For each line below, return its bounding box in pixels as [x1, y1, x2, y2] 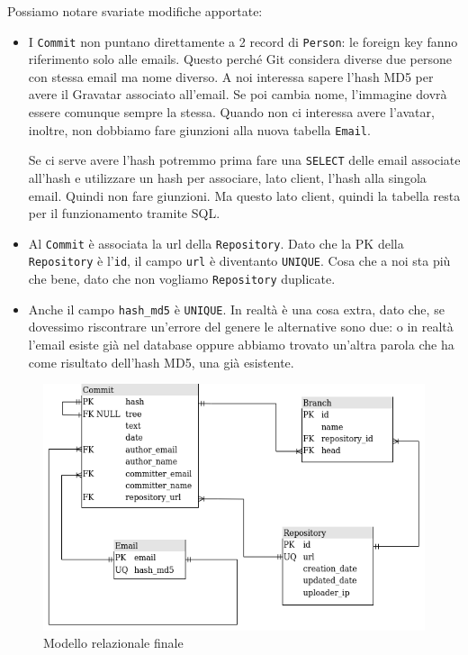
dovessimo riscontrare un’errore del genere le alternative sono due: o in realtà [28, 317, 454, 336]
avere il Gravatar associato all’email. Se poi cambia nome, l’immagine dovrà [28, 85, 447, 104]
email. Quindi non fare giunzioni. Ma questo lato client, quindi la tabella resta [28, 186, 461, 205]
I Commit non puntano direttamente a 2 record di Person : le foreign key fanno [28, 32, 458, 50]
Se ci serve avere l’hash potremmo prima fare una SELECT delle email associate [28, 150, 461, 169]
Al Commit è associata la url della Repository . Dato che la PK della [28, 233, 404, 252]
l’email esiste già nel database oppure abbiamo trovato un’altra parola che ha [28, 334, 454, 353]
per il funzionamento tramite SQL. [28, 204, 220, 223]
